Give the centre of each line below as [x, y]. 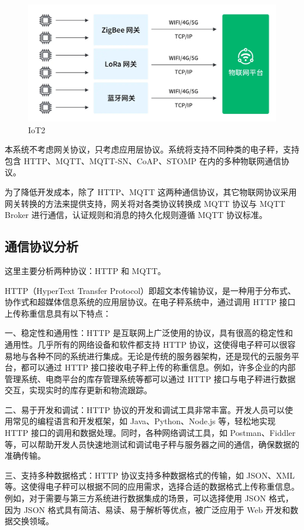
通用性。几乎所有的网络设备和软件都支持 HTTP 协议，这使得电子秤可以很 [146, 344]
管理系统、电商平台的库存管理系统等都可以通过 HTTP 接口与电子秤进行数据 [150, 378]
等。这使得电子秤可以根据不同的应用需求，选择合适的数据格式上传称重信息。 [152, 486]
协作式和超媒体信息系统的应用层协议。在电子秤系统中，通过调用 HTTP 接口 [150, 302]
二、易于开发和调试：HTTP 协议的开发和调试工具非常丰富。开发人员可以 [145, 409]
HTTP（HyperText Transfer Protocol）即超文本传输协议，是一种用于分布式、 [151, 290]
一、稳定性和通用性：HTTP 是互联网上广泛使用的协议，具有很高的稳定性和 [149, 333]
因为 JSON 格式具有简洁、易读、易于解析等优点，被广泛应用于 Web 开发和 [148, 509]
